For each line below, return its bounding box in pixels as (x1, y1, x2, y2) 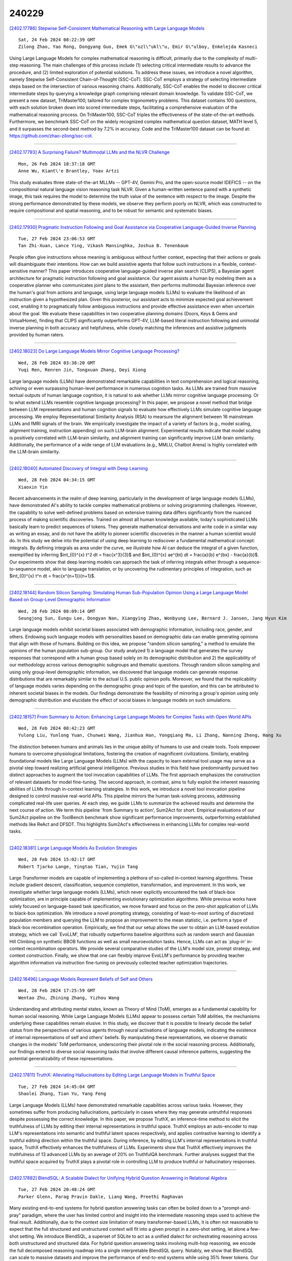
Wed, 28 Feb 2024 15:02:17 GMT (18, 856, 96, 863)
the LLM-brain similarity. (9, 449, 60, 455)
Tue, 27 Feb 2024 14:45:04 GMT (18, 1083, 96, 1090)
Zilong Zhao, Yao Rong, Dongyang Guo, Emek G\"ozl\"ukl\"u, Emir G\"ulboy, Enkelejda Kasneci (18, 44, 258, 50)
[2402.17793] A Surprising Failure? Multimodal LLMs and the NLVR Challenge (9, 149, 170, 155)
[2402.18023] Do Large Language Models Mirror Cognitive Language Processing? (9, 348, 180, 354)
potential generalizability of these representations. (9, 1055, 114, 1061)
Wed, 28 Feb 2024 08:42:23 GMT (18, 725, 96, 731)
